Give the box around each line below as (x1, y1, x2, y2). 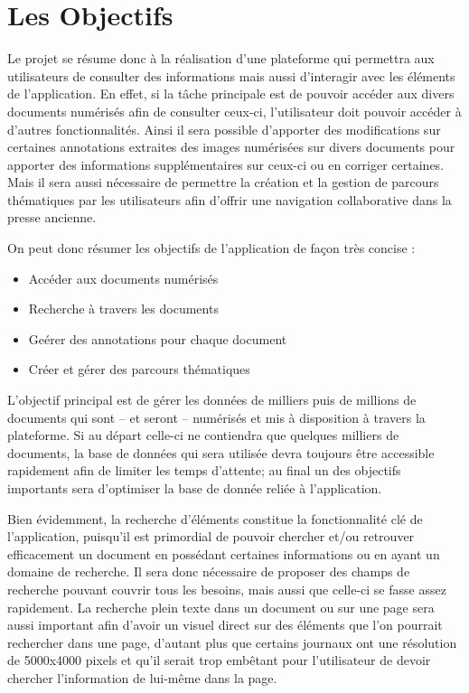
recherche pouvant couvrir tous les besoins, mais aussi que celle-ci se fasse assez (7, 579, 446, 598)
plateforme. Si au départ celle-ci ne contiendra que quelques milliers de (7, 426, 399, 445)
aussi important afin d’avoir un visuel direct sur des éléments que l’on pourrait (7, 615, 443, 634)
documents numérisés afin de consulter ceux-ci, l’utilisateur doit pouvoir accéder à (7, 101, 462, 120)
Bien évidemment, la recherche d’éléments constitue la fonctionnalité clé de (7, 509, 423, 528)
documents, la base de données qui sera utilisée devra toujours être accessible (7, 443, 435, 462)
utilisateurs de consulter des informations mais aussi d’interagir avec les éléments (7, 66, 455, 85)
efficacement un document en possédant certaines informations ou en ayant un (7, 544, 440, 563)
